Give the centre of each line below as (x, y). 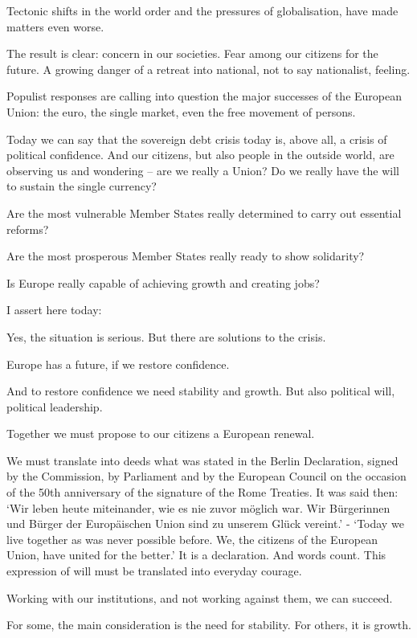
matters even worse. (55, 26)
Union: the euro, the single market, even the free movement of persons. (181, 111)
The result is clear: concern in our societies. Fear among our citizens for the (192, 53)
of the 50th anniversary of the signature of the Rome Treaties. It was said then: (202, 492)
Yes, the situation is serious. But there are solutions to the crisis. (166, 336)
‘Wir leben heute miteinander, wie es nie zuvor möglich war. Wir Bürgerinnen (198, 507)
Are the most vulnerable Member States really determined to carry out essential (204, 213)
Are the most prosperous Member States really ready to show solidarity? (186, 256)
